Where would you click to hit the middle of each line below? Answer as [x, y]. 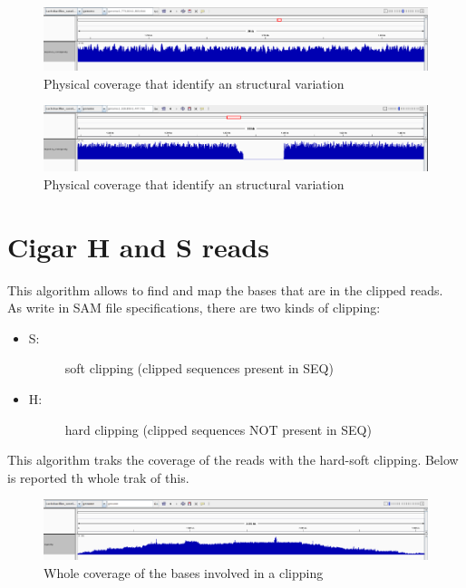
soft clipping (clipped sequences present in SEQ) [199, 368]
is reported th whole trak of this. [98, 477]
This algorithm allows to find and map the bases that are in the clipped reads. [225, 289]
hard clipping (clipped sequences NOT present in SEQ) [218, 429]
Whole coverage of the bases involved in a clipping [184, 572]
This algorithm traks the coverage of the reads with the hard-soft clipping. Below [233, 460]
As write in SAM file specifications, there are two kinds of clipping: [194, 308]
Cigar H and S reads [138, 246]
